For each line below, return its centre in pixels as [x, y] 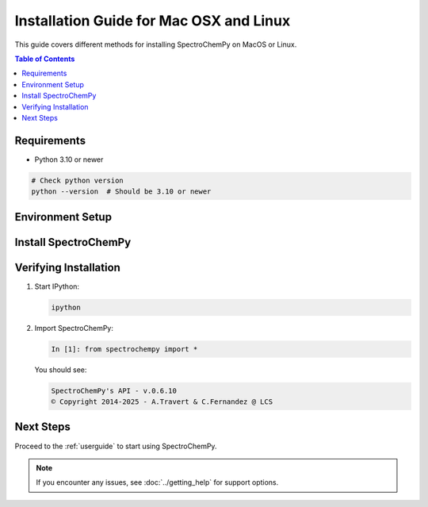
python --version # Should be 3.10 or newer [121, 192]
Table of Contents [45, 59]
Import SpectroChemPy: [74, 328]
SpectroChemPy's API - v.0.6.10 [114, 390]
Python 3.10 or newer [69, 159]
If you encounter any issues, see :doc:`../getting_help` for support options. [157, 482]
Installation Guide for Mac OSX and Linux [153, 21]
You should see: [61, 370]
